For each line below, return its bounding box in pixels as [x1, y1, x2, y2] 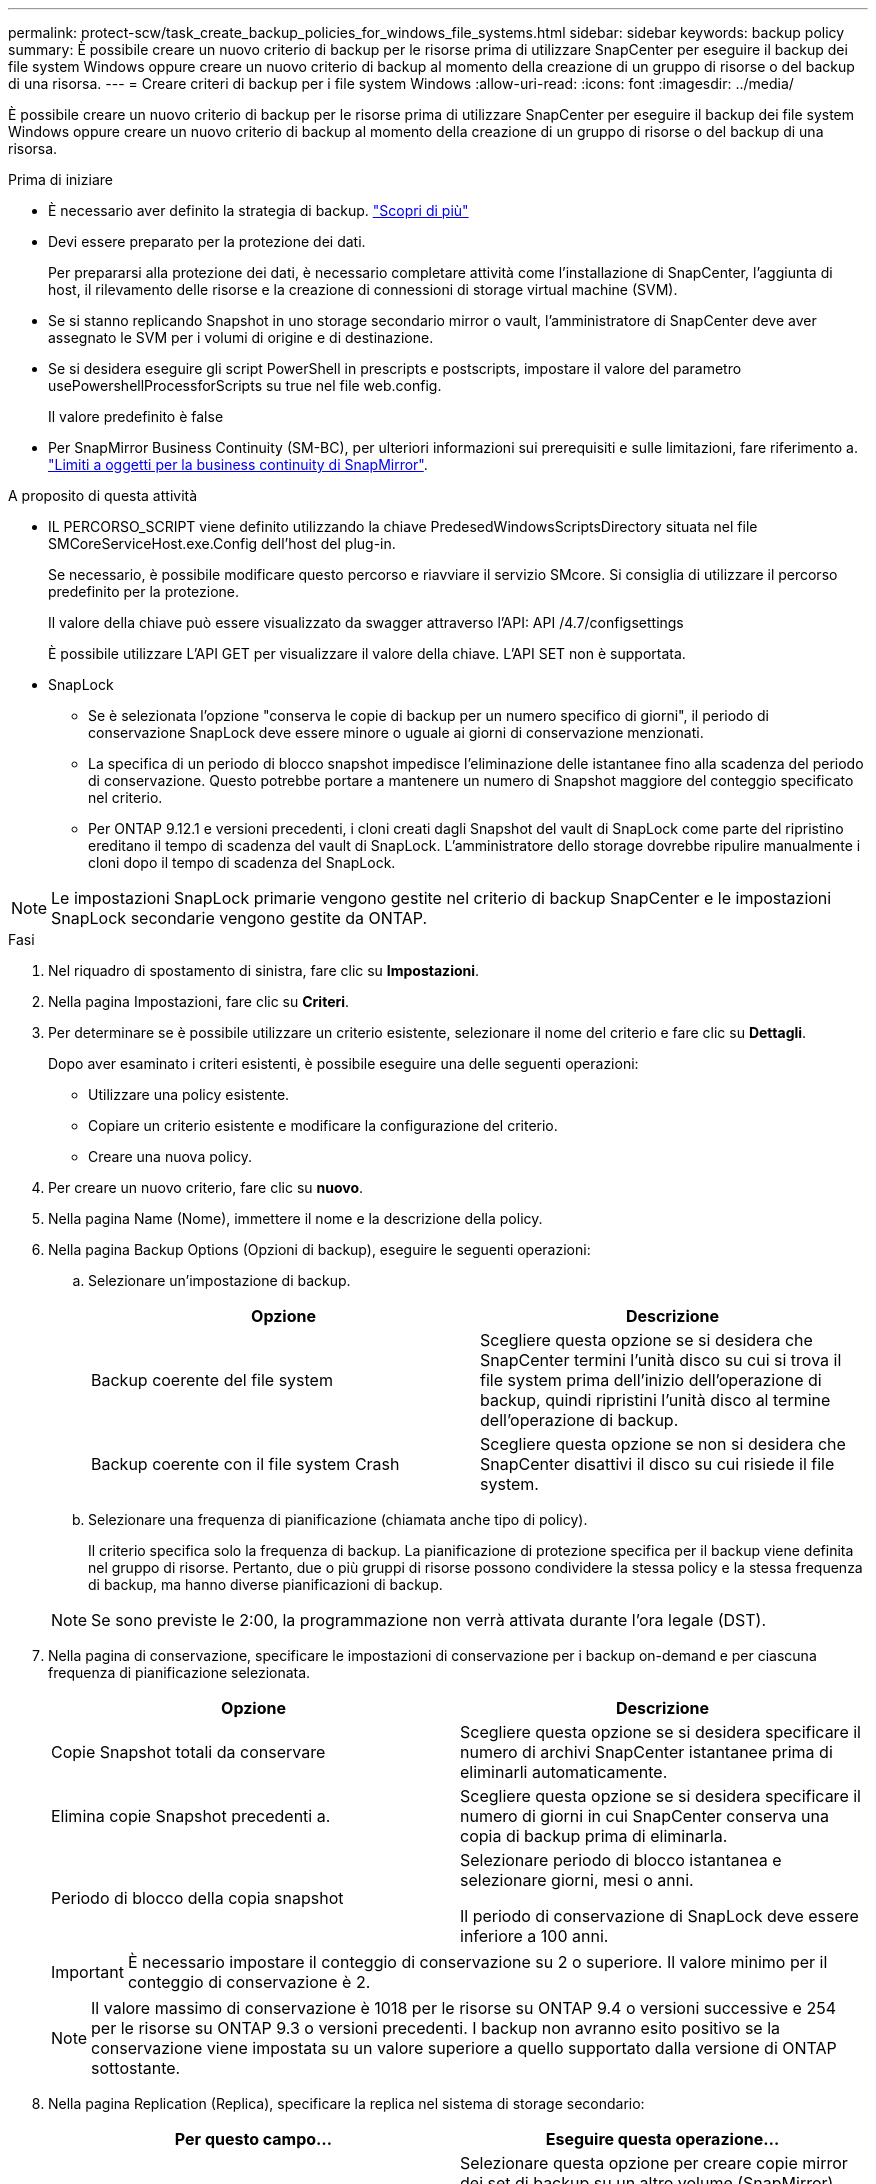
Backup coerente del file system [91, 1370, 333, 1390]
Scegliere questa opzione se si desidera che [480, 1330, 813, 1350]
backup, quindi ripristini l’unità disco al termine [480, 1390, 831, 1410]
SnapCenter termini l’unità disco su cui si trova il [480, 1350, 842, 1370]
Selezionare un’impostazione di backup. [88, 1272, 351, 1289]
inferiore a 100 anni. [460, 1926, 609, 1946]
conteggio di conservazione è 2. [127, 1972, 371, 1992]
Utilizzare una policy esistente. [88, 1086, 290, 1103]
